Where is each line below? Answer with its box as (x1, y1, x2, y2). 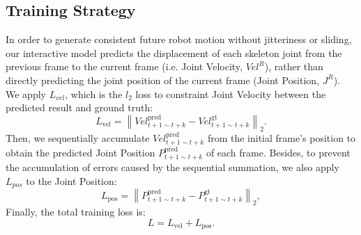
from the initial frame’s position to (207, 130, 356, 145)
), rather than (264, 59, 323, 74)
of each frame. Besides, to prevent (206, 145, 351, 159)
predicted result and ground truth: (6, 100, 153, 115)
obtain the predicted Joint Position (6, 145, 155, 159)
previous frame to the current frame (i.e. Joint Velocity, (6, 59, 243, 74)
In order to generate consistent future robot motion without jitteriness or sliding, (6, 32, 352, 47)
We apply (6, 86, 46, 101)
